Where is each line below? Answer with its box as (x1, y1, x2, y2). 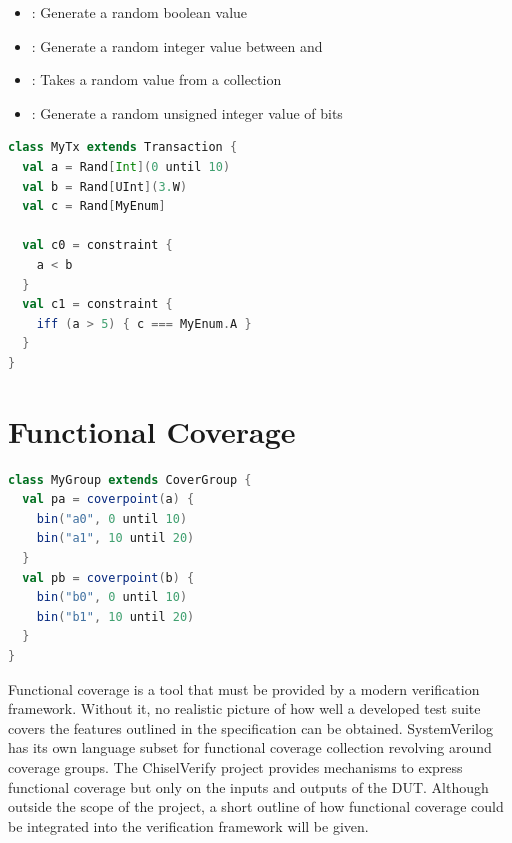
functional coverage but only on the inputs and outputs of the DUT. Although (8, 776, 489, 797)
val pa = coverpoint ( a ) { (22, 492, 195, 507)
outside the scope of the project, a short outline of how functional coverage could (8, 796, 504, 817)
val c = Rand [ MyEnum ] (22, 199, 166, 214)
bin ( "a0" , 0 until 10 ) (36, 511, 188, 526)
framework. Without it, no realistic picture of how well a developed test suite (8, 698, 481, 719)
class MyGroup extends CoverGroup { (8, 472, 252, 487)
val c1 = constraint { (22, 297, 173, 312)
